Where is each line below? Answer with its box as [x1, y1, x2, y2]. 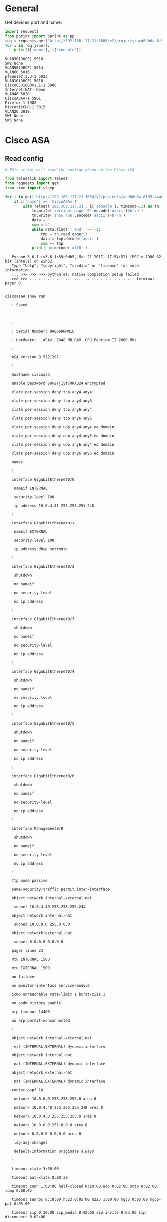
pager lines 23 [11, 948, 43, 953]
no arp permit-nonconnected [11, 1018, 70, 1023]
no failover [11, 974, 37, 980]
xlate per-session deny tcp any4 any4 [11, 390, 92, 395]
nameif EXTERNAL [14, 529, 48, 534]
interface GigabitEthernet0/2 [11, 564, 75, 569]
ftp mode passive [11, 878, 48, 883]
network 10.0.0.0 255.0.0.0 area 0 [14, 1123, 88, 1128]
